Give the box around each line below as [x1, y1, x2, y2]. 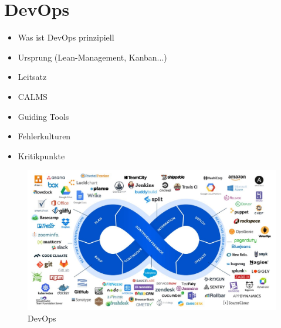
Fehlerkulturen [18, 130, 71, 142]
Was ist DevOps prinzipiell [18, 31, 114, 43]
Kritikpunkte [18, 149, 65, 162]
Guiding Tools [18, 110, 69, 122]
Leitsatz [18, 71, 47, 83]
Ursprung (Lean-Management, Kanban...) [18, 51, 167, 63]
